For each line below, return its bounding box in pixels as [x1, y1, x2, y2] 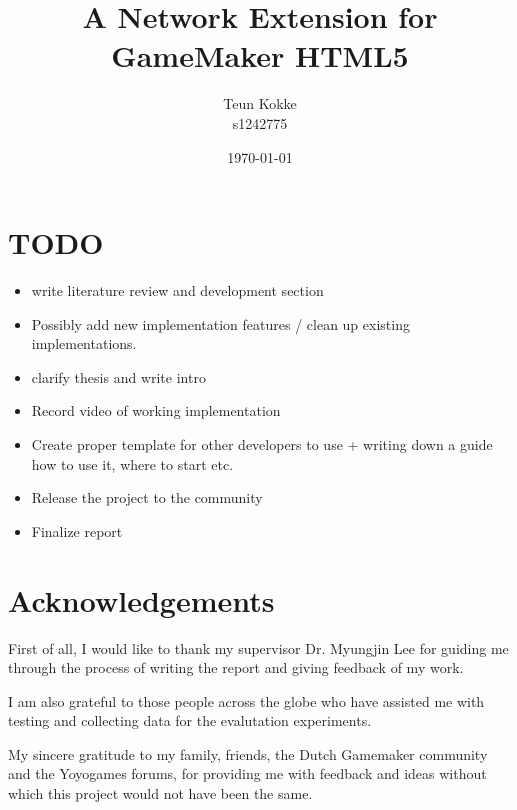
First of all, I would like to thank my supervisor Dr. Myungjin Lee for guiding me [8, 637, 509, 658]
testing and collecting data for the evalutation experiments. [8, 710, 372, 731]
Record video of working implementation [31, 400, 281, 421]
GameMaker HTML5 [111, 35, 409, 76]
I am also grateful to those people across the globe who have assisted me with [8, 690, 485, 711]
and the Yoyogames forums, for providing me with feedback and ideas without [8, 763, 487, 784]
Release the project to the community [31, 487, 263, 508]
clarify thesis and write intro [31, 366, 206, 387]
